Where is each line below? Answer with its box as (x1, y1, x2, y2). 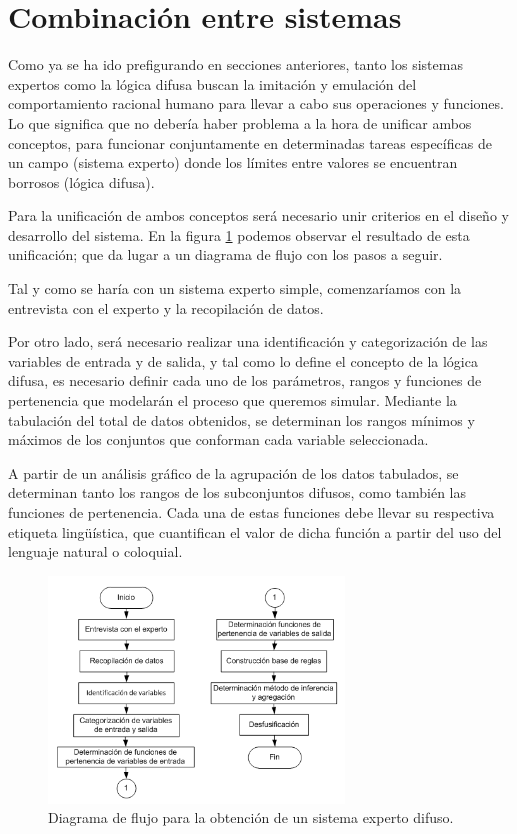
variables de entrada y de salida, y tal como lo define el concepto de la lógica (8, 350, 478, 371)
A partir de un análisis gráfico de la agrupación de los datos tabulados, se (8, 462, 459, 483)
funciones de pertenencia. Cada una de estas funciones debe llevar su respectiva (8, 502, 495, 522)
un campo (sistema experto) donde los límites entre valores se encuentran (8, 152, 458, 173)
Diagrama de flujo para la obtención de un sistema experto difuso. (48, 807, 454, 828)
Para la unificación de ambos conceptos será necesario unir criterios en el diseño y (8, 205, 509, 226)
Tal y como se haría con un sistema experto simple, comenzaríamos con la (8, 278, 462, 299)
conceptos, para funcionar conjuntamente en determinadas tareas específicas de (8, 132, 492, 153)
